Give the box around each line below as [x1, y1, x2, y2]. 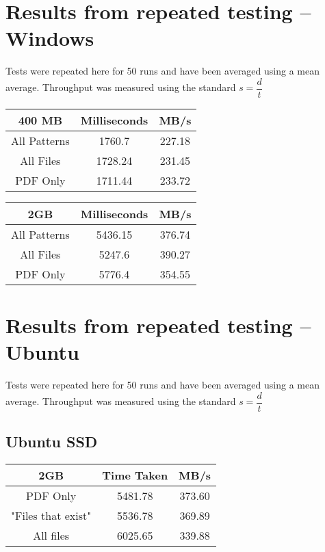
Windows [5, 24, 94, 52]
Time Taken [102, 467, 168, 484]
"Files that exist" [11, 508, 92, 524]
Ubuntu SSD [5, 431, 98, 452]
